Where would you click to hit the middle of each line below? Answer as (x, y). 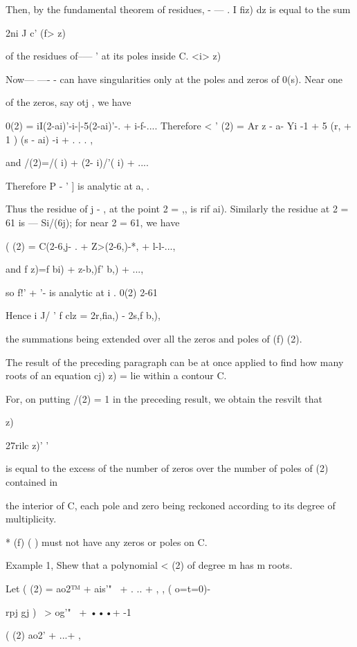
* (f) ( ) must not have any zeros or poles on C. (107, 541)
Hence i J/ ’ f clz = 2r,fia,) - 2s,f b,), (83, 315)
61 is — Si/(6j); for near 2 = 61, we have (93, 222)
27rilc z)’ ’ (27, 445)
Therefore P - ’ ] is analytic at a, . (77, 185)
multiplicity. (31, 519)
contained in (32, 482)
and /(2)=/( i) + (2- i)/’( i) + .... (77, 162)
